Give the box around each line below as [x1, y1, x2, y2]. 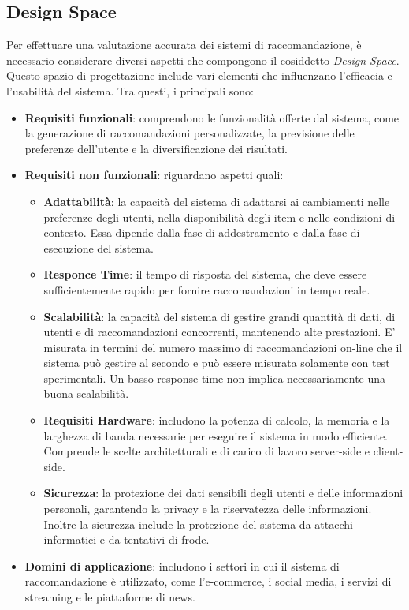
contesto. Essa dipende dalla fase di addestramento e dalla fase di [43, 224, 360, 241]
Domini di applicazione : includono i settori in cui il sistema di [24, 557, 340, 574]
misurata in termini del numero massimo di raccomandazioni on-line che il [43, 339, 403, 355]
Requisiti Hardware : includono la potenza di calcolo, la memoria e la [43, 412, 390, 428]
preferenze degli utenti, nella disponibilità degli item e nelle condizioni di [43, 208, 396, 225]
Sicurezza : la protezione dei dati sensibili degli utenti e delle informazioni [43, 485, 403, 501]
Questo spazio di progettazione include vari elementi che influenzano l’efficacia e [6, 67, 392, 84]
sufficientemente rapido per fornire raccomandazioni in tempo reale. [43, 281, 370, 298]
